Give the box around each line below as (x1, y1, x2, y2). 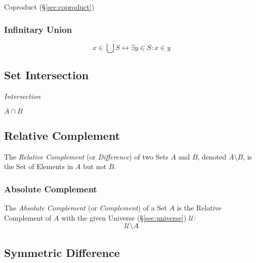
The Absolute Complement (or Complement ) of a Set (4, 202, 167, 213)
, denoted (197, 151, 227, 162)
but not (83, 161, 107, 172)
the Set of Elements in (4, 161, 73, 172)
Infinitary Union (4, 23, 72, 35)
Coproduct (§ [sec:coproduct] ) (4, 2, 95, 12)
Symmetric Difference (4, 244, 120, 260)
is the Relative (177, 202, 222, 213)
